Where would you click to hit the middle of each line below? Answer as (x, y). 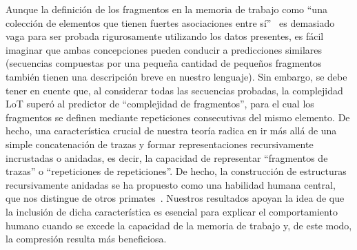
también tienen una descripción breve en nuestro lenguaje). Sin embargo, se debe (176, 76)
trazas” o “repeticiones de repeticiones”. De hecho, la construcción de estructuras (176, 171)
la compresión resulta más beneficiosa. (86, 239)
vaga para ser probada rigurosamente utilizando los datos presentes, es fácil (165, 36)
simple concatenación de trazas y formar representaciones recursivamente (160, 144)
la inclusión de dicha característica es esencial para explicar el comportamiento (172, 211)
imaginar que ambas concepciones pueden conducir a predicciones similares (164, 49)
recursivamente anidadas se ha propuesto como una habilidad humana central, (171, 184)
